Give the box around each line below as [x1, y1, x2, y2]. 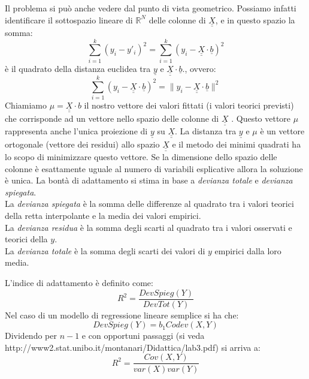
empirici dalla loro [214, 244, 281, 257]
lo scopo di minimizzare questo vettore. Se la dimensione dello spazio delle [5, 151, 277, 163]
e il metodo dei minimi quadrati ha [172, 137, 301, 150]
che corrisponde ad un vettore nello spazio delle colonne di [5, 112, 219, 124]
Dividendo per [5, 329, 57, 342]
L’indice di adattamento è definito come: [5, 276, 153, 288]
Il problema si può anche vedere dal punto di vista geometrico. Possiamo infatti [5, 2, 296, 14]
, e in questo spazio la [215, 13, 295, 26]
